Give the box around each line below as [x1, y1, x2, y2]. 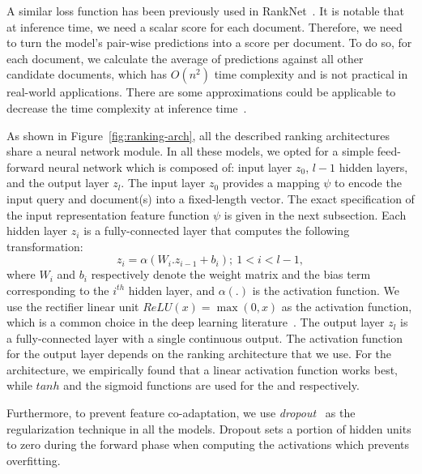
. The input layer [121, 174, 206, 191]
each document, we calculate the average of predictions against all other [6, 49, 364, 66]
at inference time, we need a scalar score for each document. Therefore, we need [6, 18, 403, 35]
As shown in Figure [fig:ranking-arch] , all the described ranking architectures [6, 126, 390, 143]
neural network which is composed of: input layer [48, 158, 292, 175]
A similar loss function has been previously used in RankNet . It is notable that [6, 2, 404, 19]
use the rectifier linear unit [6, 297, 139, 314]
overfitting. [6, 451, 61, 468]
